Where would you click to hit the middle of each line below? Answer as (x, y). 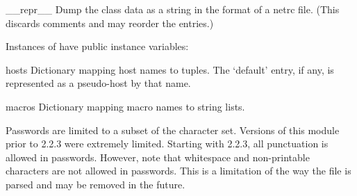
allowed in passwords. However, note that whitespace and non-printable (158, 157)
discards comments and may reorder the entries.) (110, 23)
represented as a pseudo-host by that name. (98, 83)
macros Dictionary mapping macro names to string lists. (125, 106)
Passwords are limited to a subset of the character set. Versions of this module (173, 130)
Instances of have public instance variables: (97, 46)
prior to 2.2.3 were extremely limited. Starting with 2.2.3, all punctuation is (167, 144)
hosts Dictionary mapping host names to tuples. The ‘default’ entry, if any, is (170, 69)
